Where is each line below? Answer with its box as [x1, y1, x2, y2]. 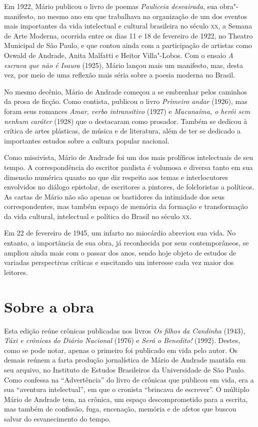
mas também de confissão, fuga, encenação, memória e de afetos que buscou [4, 403, 236, 414]
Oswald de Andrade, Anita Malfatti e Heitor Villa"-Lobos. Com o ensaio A [4, 49, 233, 60]
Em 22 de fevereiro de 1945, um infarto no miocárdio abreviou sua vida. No [4, 227, 236, 238]
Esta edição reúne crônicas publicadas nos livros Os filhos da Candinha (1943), [4, 325, 245, 335]
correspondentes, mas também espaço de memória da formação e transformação [4, 201, 248, 211]
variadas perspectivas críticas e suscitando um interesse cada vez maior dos [4, 257, 234, 267]
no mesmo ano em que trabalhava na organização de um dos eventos [37, 10, 247, 21]
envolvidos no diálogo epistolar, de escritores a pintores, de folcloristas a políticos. [4, 181, 254, 192]
